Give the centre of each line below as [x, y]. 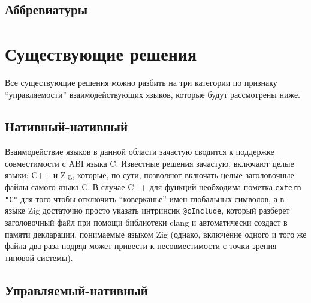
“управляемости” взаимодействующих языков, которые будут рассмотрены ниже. [153, 94]
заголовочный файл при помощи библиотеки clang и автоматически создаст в [146, 222]
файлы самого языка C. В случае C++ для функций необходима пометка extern [153, 187]
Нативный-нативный [67, 126]
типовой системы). [39, 257]
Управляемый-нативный [76, 289]
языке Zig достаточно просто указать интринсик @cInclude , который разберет [147, 210]
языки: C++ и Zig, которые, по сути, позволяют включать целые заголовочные [150, 175]
